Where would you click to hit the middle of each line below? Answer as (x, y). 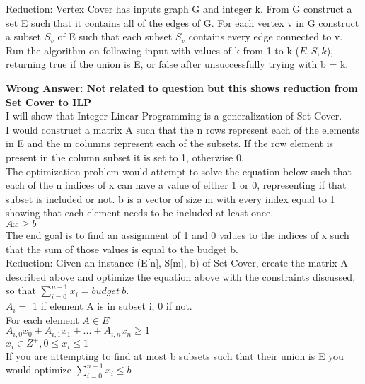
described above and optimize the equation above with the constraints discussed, (181, 276)
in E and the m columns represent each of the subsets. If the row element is (170, 143)
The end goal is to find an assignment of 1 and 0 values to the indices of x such (178, 234)
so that (21, 290)
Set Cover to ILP (49, 101)
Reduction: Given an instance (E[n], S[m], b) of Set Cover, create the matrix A (177, 263)
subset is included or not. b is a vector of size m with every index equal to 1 (170, 198)
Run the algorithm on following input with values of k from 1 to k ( (152, 50)
